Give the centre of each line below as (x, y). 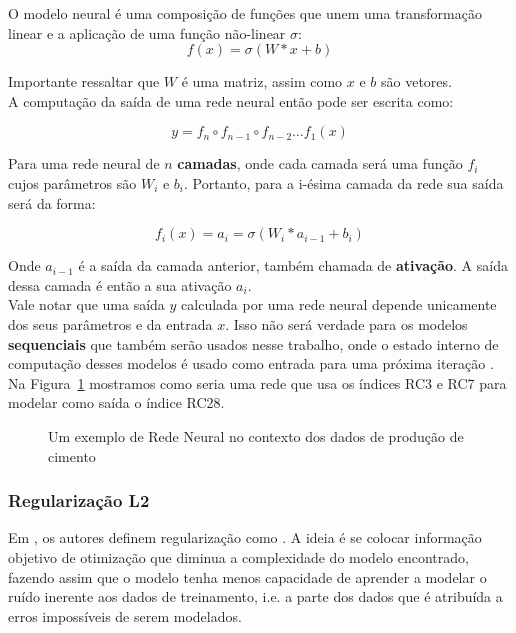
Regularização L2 (79, 500)
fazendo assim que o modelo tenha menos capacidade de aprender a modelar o (247, 576)
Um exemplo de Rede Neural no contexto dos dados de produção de (256, 435)
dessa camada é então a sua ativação (120, 284)
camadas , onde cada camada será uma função (320, 163)
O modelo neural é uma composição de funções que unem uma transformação (245, 13)
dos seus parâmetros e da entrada (110, 323)
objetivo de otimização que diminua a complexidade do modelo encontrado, (238, 556)
